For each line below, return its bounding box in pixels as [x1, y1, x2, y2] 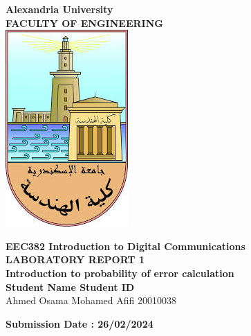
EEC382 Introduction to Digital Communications [6, 238, 245, 253]
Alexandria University [6, 2, 113, 16]
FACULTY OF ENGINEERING [6, 15, 163, 30]
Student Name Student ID [6, 279, 135, 294]
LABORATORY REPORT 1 [6, 252, 145, 267]
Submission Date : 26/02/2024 [6, 316, 154, 330]
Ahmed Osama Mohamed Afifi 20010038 [6, 293, 177, 308]
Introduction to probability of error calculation [6, 265, 234, 280]
